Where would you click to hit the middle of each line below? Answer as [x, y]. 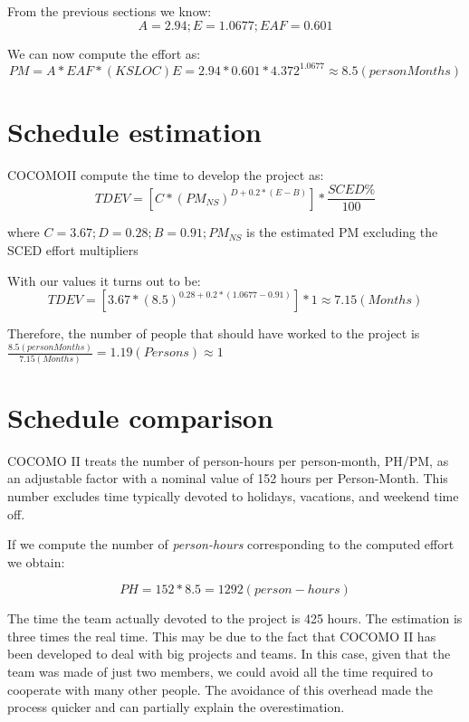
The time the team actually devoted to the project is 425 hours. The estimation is [235, 618]
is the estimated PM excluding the [342, 232]
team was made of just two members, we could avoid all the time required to [220, 672]
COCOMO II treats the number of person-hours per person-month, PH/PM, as [228, 460]
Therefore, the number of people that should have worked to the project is [214, 333]
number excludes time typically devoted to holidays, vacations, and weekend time [233, 495]
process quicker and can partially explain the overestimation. [176, 707]
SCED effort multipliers [73, 250]
